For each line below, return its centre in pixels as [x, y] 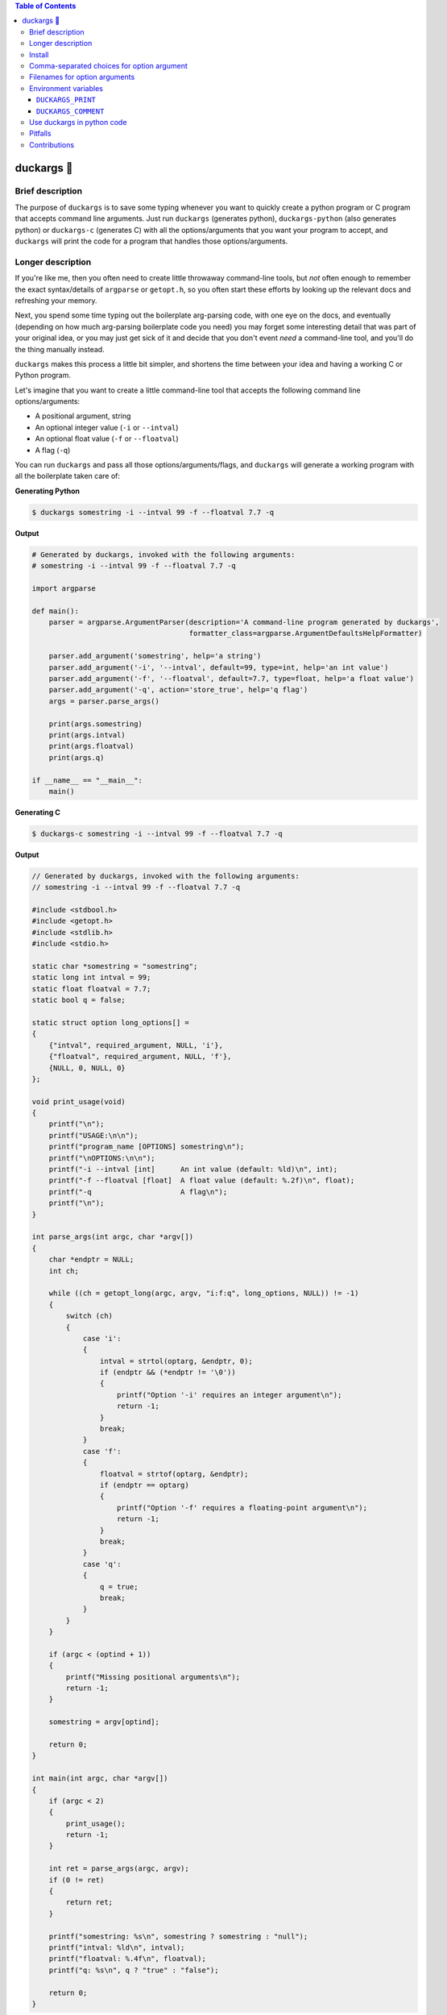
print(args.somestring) [95, 724]
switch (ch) [89, 1316]
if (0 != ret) [77, 1880]
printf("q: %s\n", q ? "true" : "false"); [134, 1970]
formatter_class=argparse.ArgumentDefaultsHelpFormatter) [306, 634]
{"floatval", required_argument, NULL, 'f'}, [140, 1057]
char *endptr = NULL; [91, 1260]
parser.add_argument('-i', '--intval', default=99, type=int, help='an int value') [219, 667]
